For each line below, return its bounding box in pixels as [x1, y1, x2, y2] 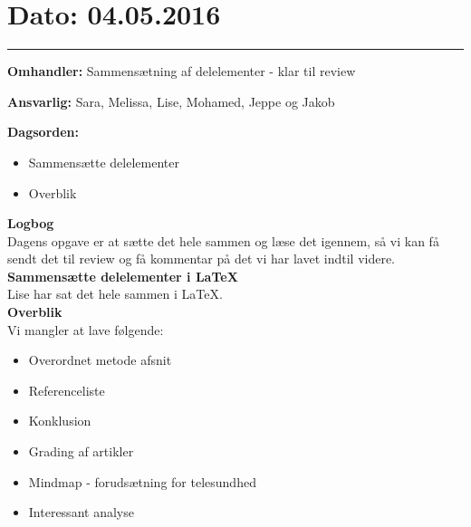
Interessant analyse [28, 503, 134, 522]
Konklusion [28, 411, 91, 430]
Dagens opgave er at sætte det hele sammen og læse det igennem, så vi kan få [7, 231, 439, 250]
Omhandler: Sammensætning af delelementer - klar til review [7, 62, 356, 81]
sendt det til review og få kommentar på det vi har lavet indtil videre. [7, 249, 396, 268]
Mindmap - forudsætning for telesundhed [28, 472, 256, 491]
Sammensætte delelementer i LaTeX [7, 266, 238, 285]
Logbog [7, 214, 54, 233]
